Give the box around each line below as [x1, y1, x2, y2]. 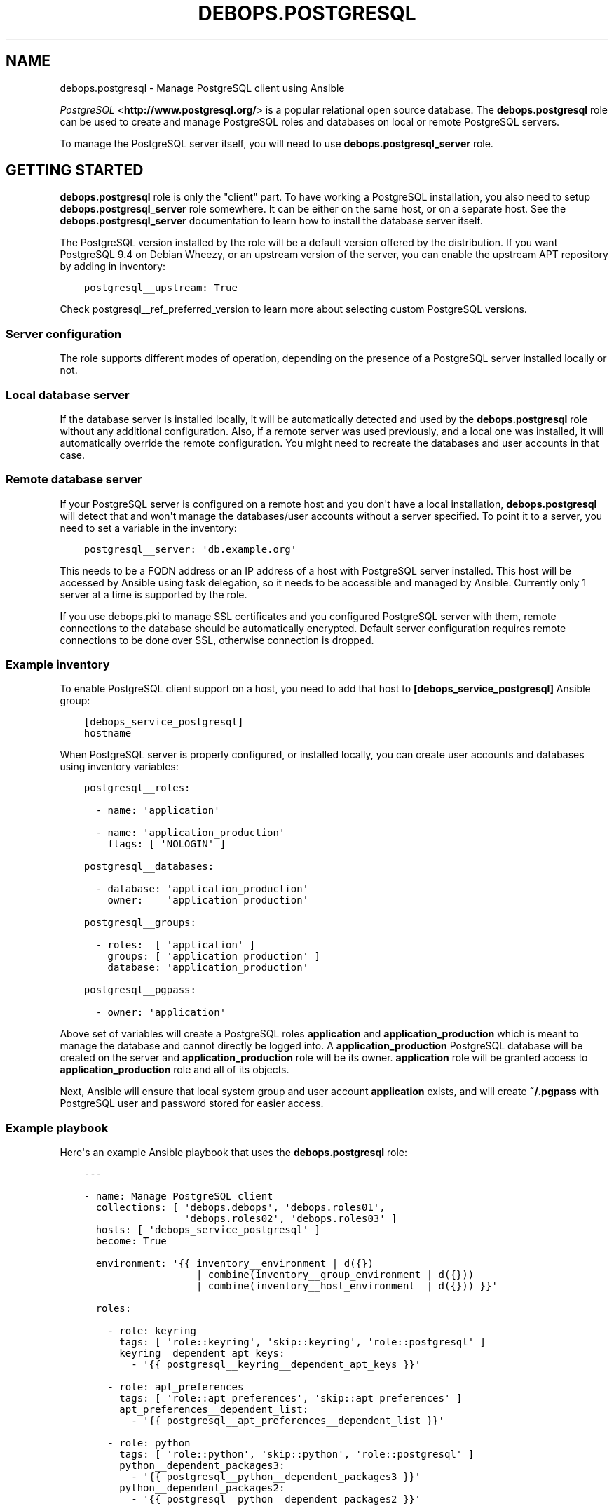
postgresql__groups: [83, 917, 196, 929]
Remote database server [6, 472, 142, 487]
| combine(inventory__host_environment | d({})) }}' [196, 1280, 498, 1292]
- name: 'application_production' [95, 827, 285, 839]
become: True [95, 1235, 167, 1247]
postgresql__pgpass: [83, 984, 196, 996]
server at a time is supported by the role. [60, 588, 247, 600]
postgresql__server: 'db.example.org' [83, 543, 297, 555]
